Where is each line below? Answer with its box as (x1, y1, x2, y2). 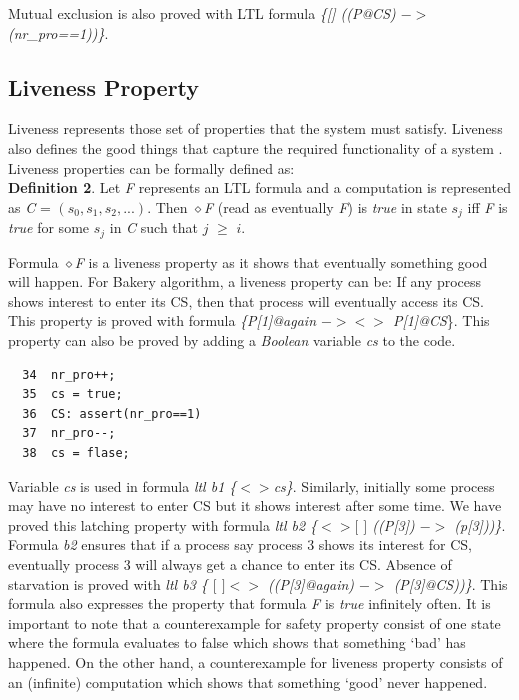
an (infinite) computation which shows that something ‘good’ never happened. (8, 671, 488, 692)
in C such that (109, 217, 199, 238)
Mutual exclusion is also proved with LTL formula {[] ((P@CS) (8, 3, 396, 23)
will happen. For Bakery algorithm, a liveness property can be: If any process (8, 271, 482, 292)
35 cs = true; (22, 387, 123, 402)
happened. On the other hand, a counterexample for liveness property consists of (8, 651, 503, 672)
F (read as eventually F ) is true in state (203, 196, 447, 217)
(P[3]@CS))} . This (393, 573, 508, 594)
